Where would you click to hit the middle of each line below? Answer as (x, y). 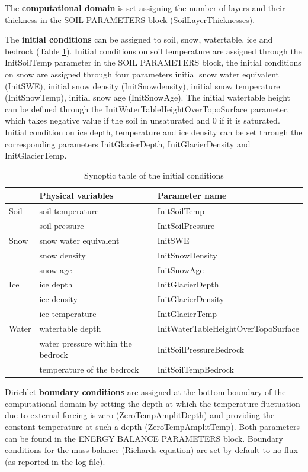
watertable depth (70, 328)
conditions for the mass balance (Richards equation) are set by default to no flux (151, 450)
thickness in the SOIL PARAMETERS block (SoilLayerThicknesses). (130, 19)
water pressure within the (86, 343)
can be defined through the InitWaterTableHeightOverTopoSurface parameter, (147, 109)
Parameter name (192, 195)
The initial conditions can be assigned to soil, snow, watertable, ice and (139, 39)
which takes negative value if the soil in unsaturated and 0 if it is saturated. (142, 120)
